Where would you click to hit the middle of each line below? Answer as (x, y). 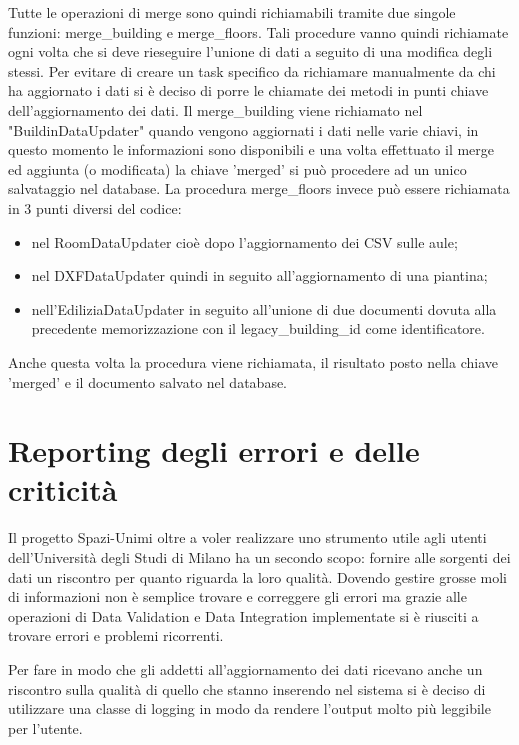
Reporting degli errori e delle (214, 450)
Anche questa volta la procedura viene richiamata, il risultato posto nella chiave (253, 361)
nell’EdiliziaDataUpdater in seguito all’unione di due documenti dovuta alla (264, 308)
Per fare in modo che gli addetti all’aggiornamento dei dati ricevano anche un (245, 668)
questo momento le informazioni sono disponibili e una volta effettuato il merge (251, 149)
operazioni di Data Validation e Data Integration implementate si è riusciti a (243, 615)
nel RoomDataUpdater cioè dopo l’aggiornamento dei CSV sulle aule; (244, 241)
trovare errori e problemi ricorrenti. (116, 635)
